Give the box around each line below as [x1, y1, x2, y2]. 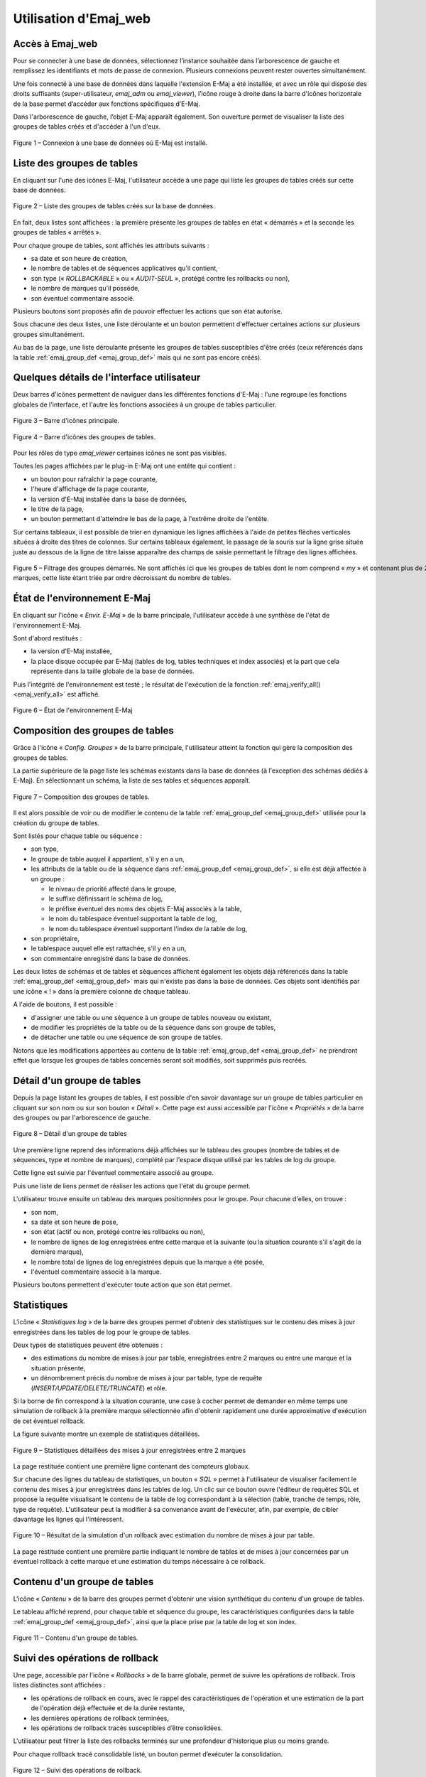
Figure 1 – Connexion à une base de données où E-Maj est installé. [13, 139, 208, 147]
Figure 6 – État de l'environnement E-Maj [13, 706, 133, 714]
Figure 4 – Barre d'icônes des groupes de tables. [13, 432, 156, 441]
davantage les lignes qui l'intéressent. [13, 1515, 124, 1523]
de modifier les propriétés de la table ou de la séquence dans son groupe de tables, [31, 1024, 276, 1032]
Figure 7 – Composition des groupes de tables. [13, 793, 150, 801]
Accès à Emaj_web [13, 38, 98, 50]
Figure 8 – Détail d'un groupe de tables [13, 1129, 127, 1138]
